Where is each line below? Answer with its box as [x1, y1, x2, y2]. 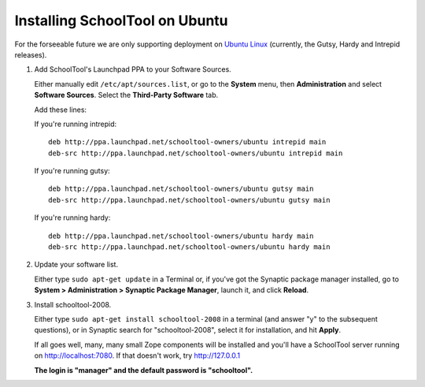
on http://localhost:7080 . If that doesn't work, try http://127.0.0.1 [34, 351, 240, 360]
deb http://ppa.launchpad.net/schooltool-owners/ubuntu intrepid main [48, 138, 327, 147]
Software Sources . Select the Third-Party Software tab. [34, 91, 219, 100]
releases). [14, 50, 47, 59]
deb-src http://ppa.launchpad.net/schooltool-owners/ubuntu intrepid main [48, 148, 343, 158]
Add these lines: [34, 105, 87, 114]
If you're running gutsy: [34, 166, 110, 176]
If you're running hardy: [34, 213, 111, 222]
